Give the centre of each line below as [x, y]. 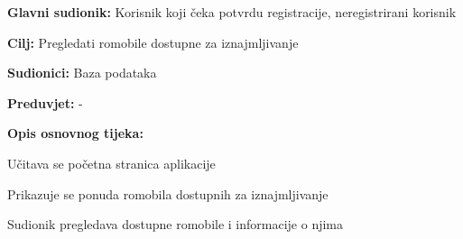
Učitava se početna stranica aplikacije [111, 163]
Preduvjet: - [45, 102]
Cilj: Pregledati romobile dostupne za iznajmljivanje [153, 42]
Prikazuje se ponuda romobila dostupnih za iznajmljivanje [168, 193]
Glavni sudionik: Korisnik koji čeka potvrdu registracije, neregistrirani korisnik [232, 12]
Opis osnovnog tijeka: [75, 133]
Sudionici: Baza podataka [82, 73]
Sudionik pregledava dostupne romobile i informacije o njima [176, 224]
